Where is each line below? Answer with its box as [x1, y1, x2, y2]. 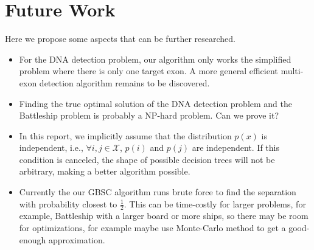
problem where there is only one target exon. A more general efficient [19, 64, 278, 77]
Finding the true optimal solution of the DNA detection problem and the [19, 97, 292, 109]
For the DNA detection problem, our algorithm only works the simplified [19, 52, 291, 65]
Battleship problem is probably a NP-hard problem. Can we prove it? [19, 109, 279, 122]
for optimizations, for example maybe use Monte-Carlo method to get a [19, 221, 286, 234]
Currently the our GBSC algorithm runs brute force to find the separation [19, 186, 296, 198]
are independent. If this [192, 141, 280, 154]
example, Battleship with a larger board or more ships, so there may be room [19, 209, 309, 222]
